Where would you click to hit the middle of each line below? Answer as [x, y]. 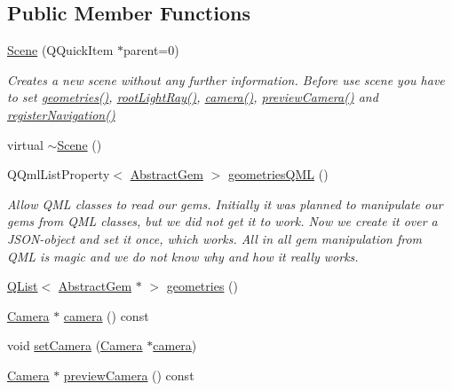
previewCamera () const [129, 375]
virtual [25, 144]
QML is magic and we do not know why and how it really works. [183, 256]
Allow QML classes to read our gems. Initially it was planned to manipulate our [225, 203]
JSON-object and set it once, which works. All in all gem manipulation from [215, 238]
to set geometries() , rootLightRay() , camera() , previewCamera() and [193, 97]
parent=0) [151, 50]
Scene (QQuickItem [60, 50]
